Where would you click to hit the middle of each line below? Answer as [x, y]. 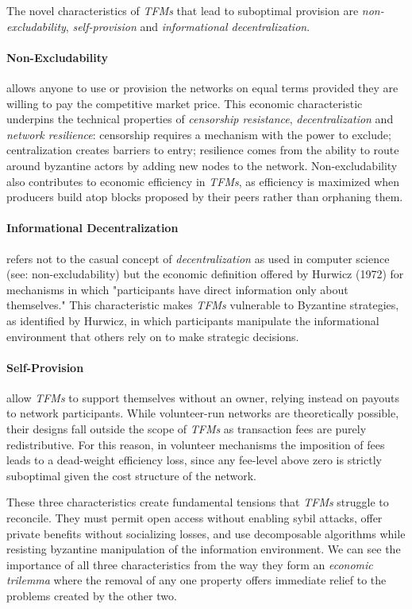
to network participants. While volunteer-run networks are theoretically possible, [203, 413]
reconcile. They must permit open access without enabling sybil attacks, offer [194, 518]
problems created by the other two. [92, 596]
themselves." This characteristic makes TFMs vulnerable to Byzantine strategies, [203, 305]
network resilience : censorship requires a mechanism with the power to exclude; [199, 134]
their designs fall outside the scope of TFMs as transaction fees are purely [187, 429]
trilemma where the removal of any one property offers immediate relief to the [196, 580]
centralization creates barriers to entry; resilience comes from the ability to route [203, 150]
